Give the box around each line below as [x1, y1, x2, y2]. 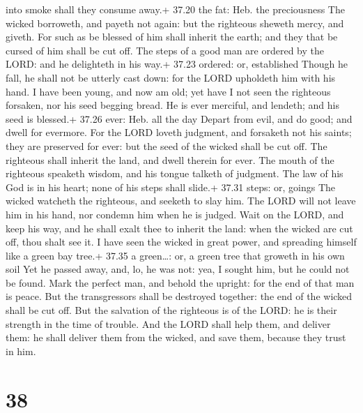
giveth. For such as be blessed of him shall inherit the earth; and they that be [6, 29, 338, 44]
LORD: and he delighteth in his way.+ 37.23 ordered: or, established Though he [6, 57, 348, 71]
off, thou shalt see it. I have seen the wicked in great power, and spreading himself [6, 234, 357, 249]
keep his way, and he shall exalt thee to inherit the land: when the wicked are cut [6, 220, 353, 235]
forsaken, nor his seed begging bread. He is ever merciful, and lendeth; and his [6, 98, 339, 112]
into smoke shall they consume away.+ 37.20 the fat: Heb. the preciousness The [6, 2, 345, 16]
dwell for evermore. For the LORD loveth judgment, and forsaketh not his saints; [6, 125, 352, 140]
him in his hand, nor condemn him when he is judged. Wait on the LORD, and [6, 206, 344, 221]
